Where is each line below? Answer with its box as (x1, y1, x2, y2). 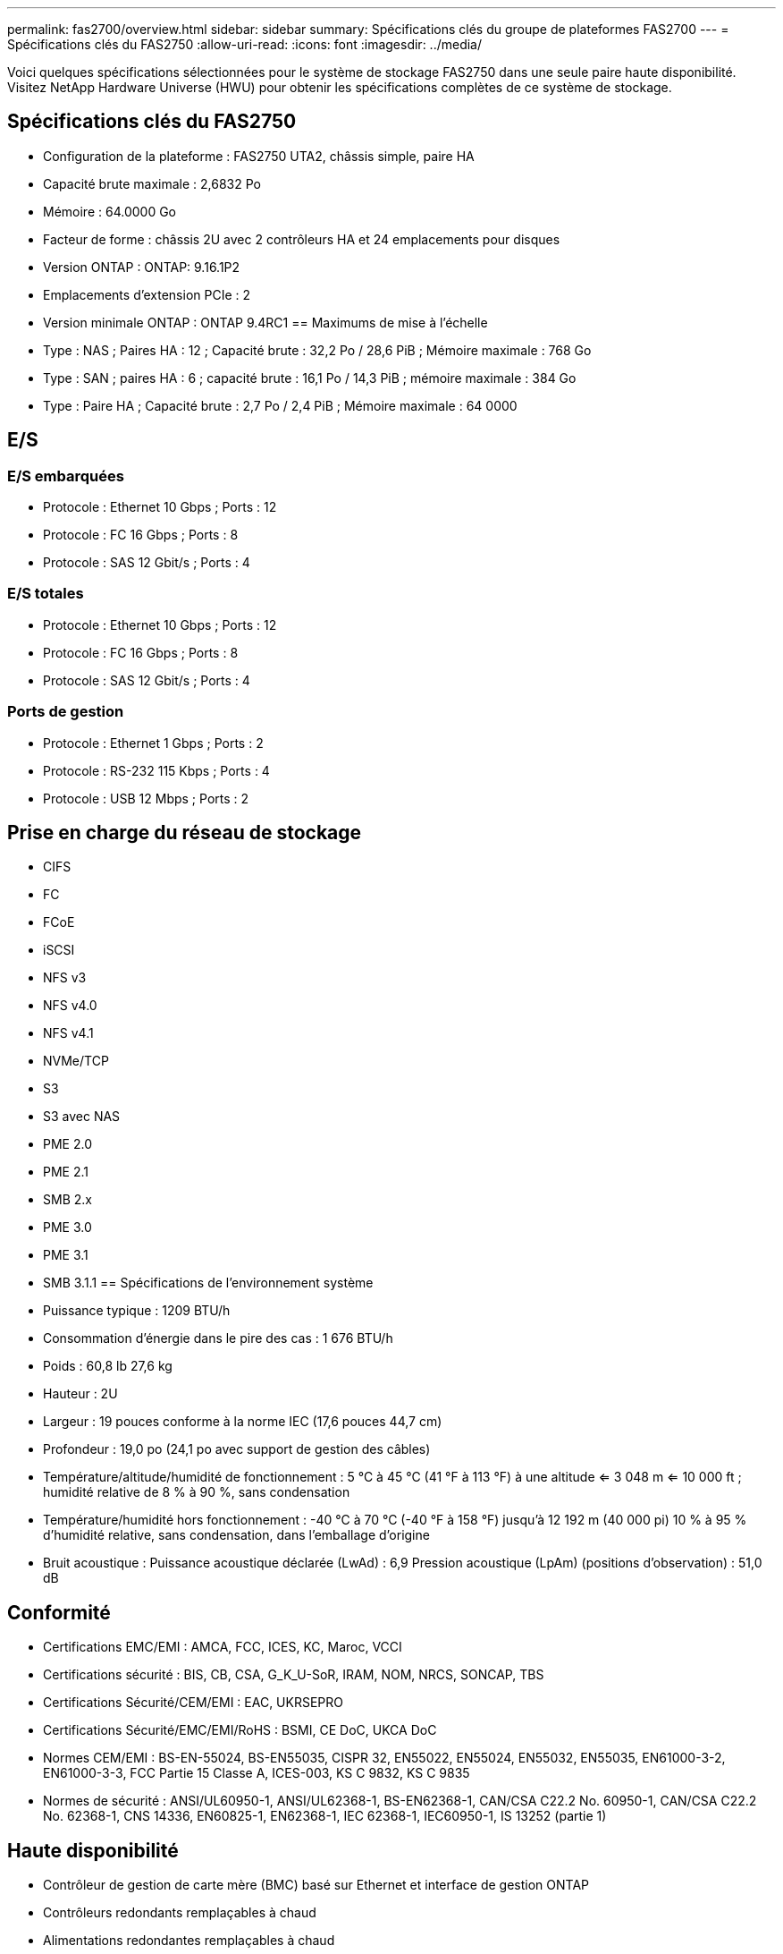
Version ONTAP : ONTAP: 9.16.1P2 (43, 259, 240, 275)
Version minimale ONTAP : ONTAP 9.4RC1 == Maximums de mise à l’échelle (43, 314, 488, 330)
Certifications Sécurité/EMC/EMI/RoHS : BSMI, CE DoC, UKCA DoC (43, 1722, 437, 1738)
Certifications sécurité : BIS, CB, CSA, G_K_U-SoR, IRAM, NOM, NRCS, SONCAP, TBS (43, 1667, 544, 1683)
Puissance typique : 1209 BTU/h (43, 1303, 231, 1319)
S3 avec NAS (43, 1109, 121, 1125)
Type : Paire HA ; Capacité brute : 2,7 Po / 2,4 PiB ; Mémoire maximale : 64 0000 (43, 397, 518, 413)
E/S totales (7, 584, 84, 603)
